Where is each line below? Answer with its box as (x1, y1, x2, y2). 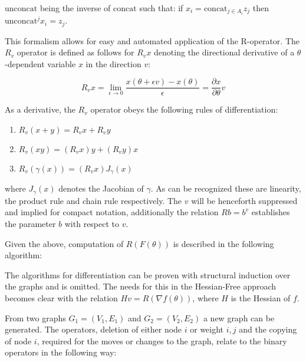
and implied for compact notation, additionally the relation (5, 206, 219, 218)
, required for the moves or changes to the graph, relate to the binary (37, 334, 287, 347)
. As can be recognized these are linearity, (150, 182, 301, 195)
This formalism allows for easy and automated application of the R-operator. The (5, 34, 300, 47)
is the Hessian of (231, 292, 291, 304)
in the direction (85, 57, 142, 70)
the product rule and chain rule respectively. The (5, 194, 182, 206)
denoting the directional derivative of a (154, 46, 295, 58)
